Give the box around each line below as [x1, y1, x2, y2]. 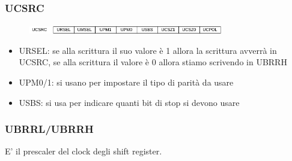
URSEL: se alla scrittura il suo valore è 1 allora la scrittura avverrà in [19, 44, 277, 56]
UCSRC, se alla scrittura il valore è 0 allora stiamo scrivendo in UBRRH [19, 56, 287, 68]
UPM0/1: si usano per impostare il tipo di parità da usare [19, 76, 234, 88]
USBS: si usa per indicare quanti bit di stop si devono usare [19, 96, 240, 108]
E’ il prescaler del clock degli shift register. [5, 145, 162, 157]
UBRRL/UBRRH [5, 121, 94, 136]
